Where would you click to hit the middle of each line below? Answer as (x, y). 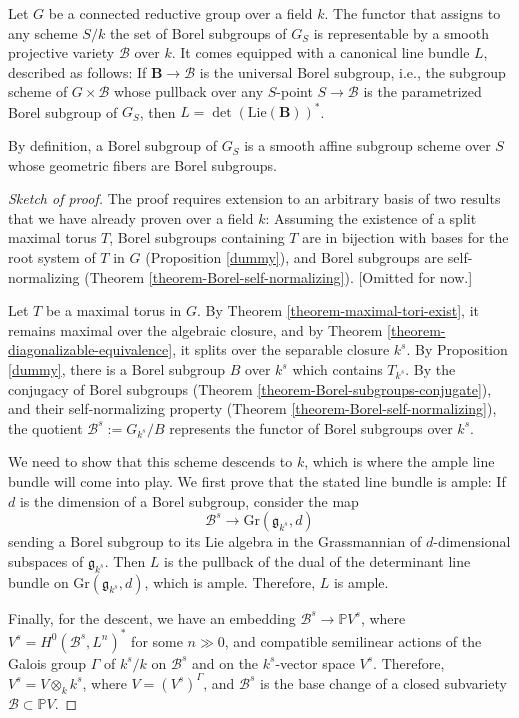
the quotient (45, 427)
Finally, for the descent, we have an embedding (152, 617)
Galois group (47, 662)
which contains (337, 369)
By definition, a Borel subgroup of (113, 145)
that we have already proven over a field (131, 217)
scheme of (38, 91)
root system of (52, 257)
